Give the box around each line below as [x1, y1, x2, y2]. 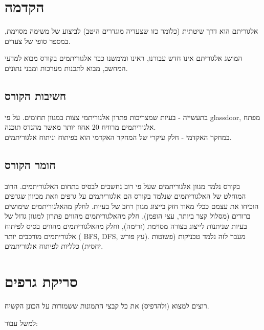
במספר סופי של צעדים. [5, 35, 71, 46]
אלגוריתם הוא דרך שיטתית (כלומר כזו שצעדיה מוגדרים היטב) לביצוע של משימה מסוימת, [5, 26, 258, 36]
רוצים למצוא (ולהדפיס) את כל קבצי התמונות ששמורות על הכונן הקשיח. [5, 300, 209, 311]
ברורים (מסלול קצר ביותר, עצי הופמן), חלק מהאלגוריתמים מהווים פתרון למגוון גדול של [5, 210, 251, 221]
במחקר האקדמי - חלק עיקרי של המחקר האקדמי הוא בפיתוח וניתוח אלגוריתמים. [5, 131, 232, 142]
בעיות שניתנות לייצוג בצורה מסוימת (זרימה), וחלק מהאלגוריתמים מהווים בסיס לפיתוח [5, 221, 247, 231]
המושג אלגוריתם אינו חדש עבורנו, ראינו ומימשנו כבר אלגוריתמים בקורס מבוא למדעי [5, 53, 243, 63]
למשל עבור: [5, 317, 38, 328]
